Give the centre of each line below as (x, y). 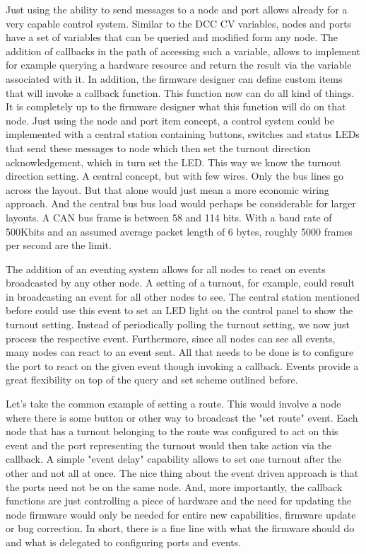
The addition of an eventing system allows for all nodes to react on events (166, 269)
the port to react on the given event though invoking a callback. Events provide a (182, 365)
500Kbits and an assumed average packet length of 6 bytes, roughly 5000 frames (179, 231)
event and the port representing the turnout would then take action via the (169, 445)
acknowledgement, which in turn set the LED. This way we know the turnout (173, 162)
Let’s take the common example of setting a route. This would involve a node (173, 404)
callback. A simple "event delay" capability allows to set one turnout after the (174, 459)
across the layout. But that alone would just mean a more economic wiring (167, 189)
